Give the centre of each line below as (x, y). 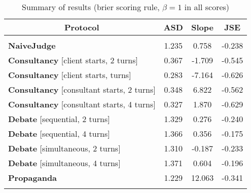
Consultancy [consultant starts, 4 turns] (82, 104)
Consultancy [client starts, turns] (70, 75)
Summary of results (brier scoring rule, (91, 7)
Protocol (82, 27)
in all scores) (207, 7)
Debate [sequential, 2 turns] (59, 119)
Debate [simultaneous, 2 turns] (64, 148)
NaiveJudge (32, 45)
